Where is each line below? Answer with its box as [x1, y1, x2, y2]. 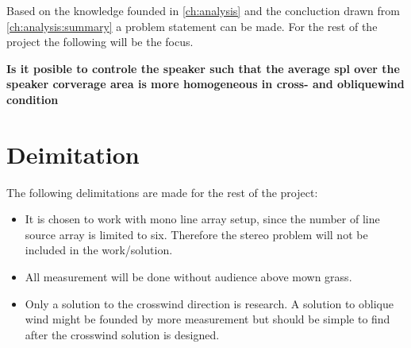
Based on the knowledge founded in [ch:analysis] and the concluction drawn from [6, 2, 400, 18]
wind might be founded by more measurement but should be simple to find [25, 311, 390, 327]
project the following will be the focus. [6, 33, 194, 50]
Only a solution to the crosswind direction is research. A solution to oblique [25, 295, 394, 311]
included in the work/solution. [25, 242, 173, 258]
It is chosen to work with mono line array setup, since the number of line [25, 211, 380, 227]
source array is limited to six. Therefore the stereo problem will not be [25, 226, 368, 242]
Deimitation [6, 137, 140, 170]
